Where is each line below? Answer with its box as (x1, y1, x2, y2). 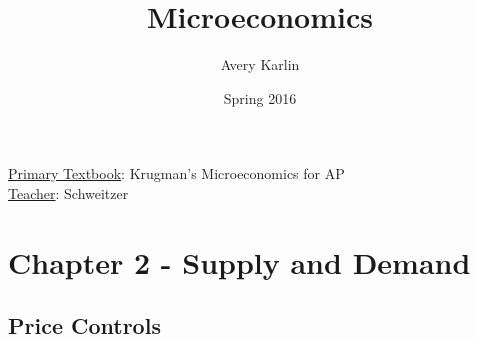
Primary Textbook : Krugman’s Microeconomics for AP (8, 163, 345, 184)
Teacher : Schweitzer (8, 182, 129, 203)
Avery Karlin (220, 54, 300, 75)
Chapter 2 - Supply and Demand (8, 241, 471, 282)
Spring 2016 (223, 87, 297, 108)
